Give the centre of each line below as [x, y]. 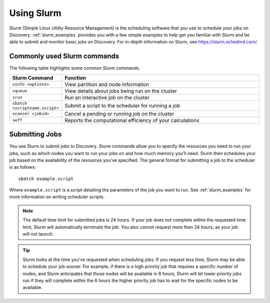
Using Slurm [35, 13]
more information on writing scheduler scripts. [57, 197]
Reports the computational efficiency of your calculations [132, 120]
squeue [20, 91]
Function [75, 77]
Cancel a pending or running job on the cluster [119, 113]
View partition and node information [107, 84]
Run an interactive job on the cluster [107, 97]
